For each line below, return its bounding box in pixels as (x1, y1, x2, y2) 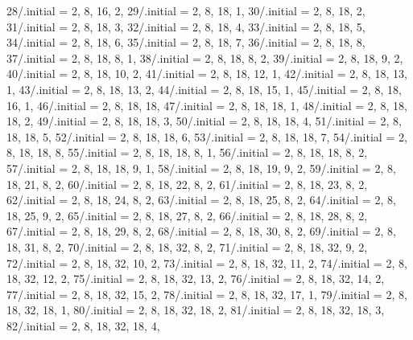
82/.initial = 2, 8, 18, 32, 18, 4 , (6, 317, 160, 334)
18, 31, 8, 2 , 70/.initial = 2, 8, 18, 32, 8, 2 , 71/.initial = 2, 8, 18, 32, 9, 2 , (6, 238, 368, 255)
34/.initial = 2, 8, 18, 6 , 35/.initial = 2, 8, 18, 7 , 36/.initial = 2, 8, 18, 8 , (6, 34, 366, 51)
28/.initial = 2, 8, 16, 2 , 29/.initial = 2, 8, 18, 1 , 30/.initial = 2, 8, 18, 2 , (6, 2, 366, 18)
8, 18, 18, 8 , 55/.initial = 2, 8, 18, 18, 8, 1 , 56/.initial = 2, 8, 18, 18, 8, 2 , (6, 144, 368, 161)
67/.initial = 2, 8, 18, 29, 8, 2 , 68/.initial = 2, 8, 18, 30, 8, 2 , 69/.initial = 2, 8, (6, 223, 396, 240)
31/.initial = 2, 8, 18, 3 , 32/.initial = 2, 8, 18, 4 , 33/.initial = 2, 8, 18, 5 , (6, 18, 366, 35)
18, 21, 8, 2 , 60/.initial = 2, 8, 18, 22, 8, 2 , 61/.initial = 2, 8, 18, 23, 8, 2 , (6, 175, 368, 192)
